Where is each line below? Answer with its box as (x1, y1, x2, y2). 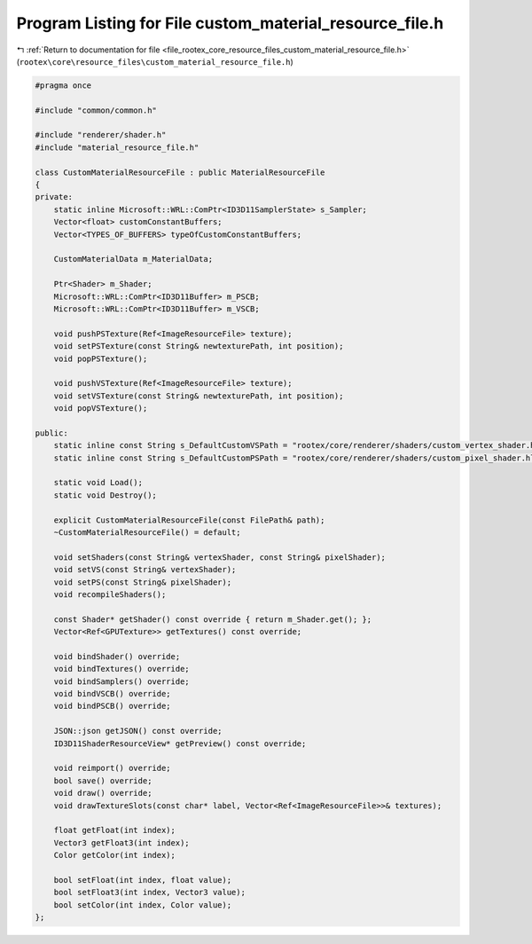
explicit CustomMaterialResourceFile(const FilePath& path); (53, 515, 325, 525)
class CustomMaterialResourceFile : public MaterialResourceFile (35, 167, 325, 177)
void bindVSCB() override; (53, 688, 172, 699)
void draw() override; (53, 788, 153, 798)
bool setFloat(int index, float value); (53, 875, 232, 885)
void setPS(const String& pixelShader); (53, 577, 232, 587)
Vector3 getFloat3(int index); (53, 838, 190, 847)
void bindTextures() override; (53, 664, 190, 674)
